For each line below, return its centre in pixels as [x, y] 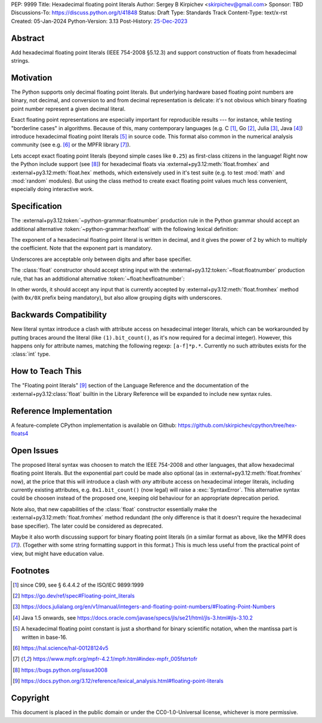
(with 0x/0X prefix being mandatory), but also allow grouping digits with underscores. [117, 298]
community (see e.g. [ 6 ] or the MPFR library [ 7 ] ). [71, 145]
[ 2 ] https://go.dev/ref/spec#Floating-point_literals [74, 596]
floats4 [20, 433]
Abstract [28, 38]
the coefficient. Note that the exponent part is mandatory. [82, 248]
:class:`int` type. [31, 354]
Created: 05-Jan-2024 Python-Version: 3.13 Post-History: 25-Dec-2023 [99, 21]
